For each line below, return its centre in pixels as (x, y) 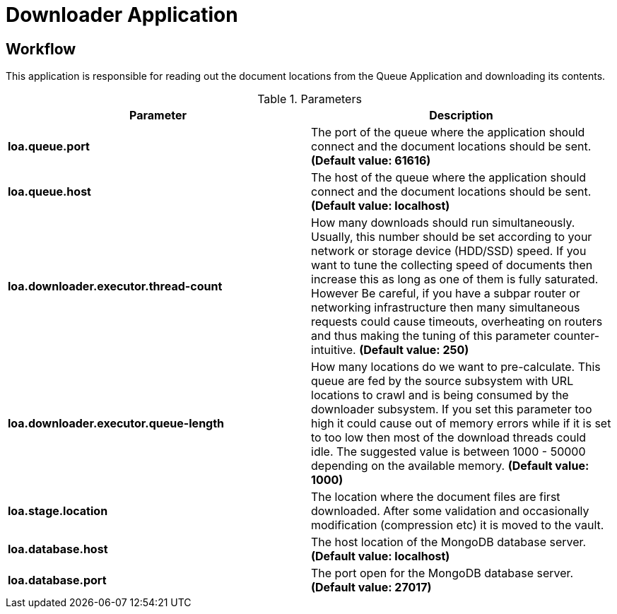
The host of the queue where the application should (449, 178)
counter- (577, 336)
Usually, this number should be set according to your (452, 237)
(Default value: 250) (414, 350)
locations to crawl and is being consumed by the (440, 395)
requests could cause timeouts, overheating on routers (457, 322)
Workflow (41, 49)
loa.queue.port (49, 147)
